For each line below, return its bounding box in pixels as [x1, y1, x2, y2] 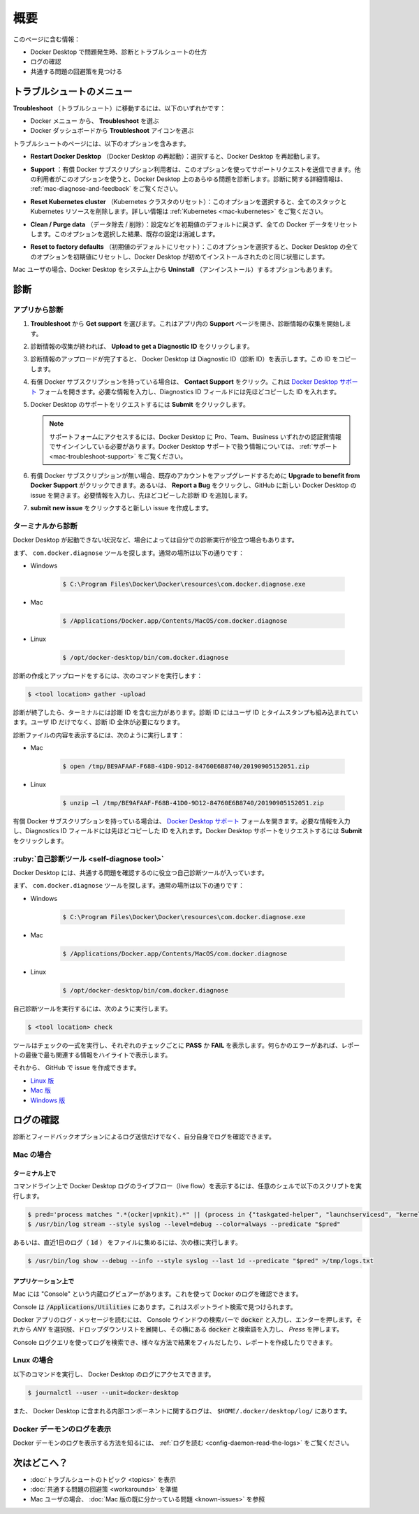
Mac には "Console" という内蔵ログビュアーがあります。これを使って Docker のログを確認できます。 [13, 1290, 302, 1298]
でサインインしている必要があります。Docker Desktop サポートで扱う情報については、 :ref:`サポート [49, 442, 338, 451]
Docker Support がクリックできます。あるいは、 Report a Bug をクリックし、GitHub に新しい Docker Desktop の [30, 481, 357, 489]
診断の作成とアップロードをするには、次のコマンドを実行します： [13, 671, 203, 679]
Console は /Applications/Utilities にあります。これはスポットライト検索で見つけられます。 [13, 1302, 297, 1311]
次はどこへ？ [13, 1457, 68, 1469]
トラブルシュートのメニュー [13, 85, 133, 97]
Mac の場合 [13, 1150, 52, 1160]
